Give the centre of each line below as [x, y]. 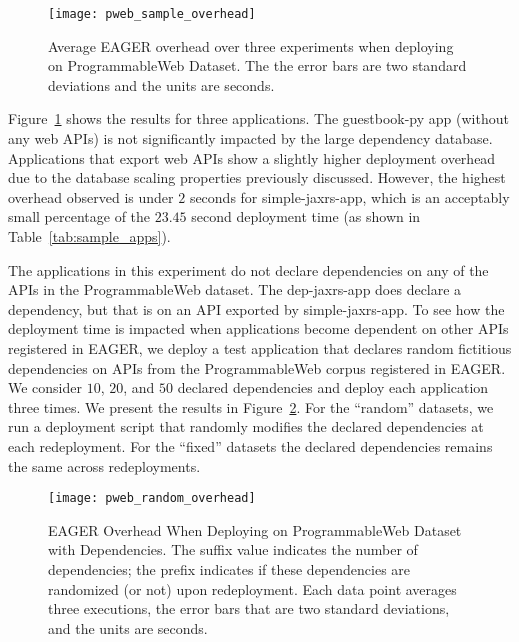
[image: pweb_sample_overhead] [152, 14]
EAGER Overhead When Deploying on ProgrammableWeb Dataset [255, 529]
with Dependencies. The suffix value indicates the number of [233, 549]
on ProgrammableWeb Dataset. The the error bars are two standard [257, 65]
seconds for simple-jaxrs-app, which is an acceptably [349, 196]
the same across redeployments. [104, 465]
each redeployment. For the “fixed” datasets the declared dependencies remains [250, 445]
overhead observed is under [91, 196]
